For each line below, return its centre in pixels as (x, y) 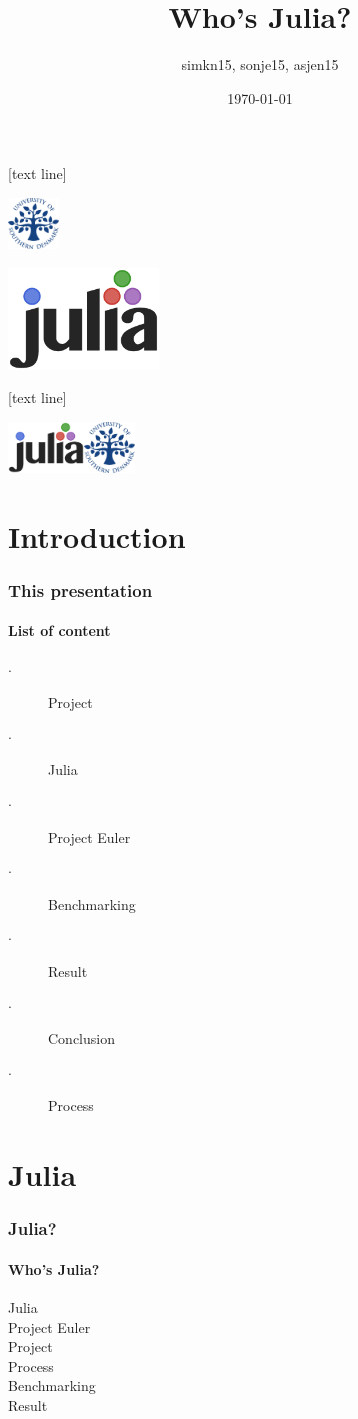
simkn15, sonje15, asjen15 (260, 64)
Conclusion (81, 1038)
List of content (59, 630)
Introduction (97, 535)
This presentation (80, 589)
